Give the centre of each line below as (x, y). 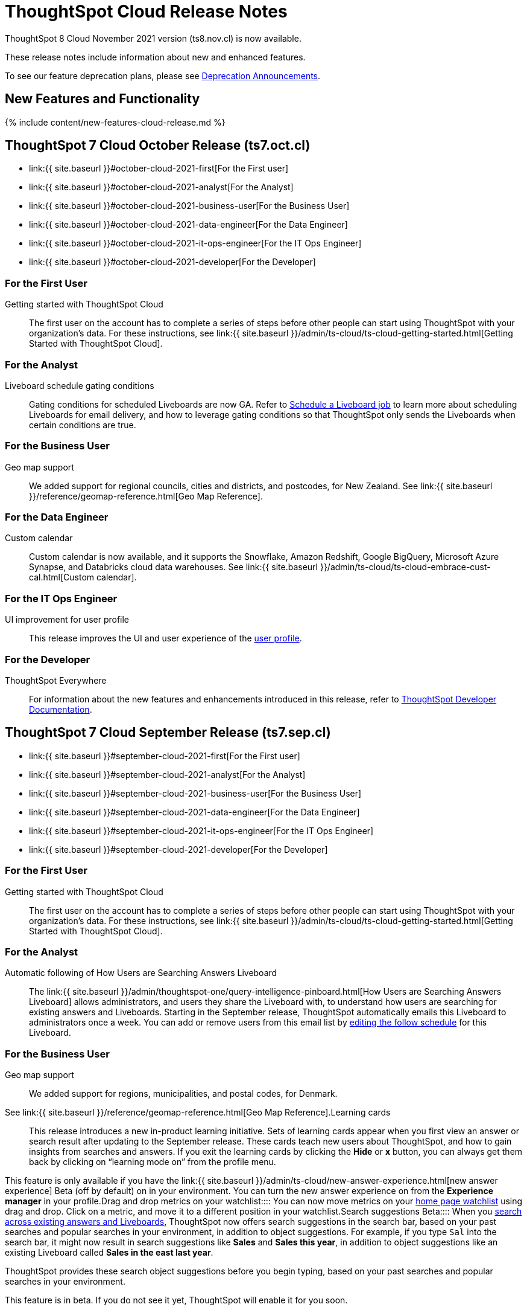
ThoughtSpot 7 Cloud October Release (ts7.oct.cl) (158, 146)
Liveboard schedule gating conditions (80, 385)
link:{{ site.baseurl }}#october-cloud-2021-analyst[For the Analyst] (161, 187)
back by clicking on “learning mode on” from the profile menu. (153, 1162)
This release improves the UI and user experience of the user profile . (166, 638)
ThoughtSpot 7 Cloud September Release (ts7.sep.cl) (168, 733)
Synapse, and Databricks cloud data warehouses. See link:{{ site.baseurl (173, 567)
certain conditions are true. (83, 425)
